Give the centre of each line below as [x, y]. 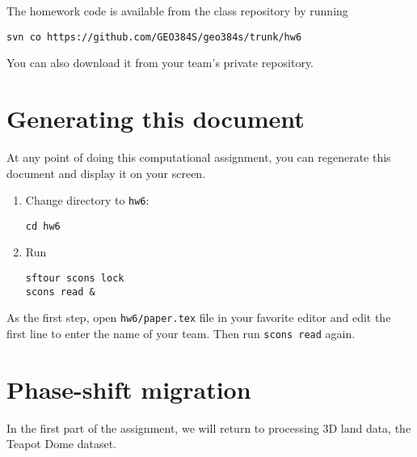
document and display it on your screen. [106, 173]
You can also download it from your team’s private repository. [160, 63]
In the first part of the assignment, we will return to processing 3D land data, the [209, 427]
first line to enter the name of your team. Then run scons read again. [181, 334]
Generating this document [156, 118]
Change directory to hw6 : [87, 200]
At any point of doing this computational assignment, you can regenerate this [199, 157]
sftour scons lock [75, 279]
